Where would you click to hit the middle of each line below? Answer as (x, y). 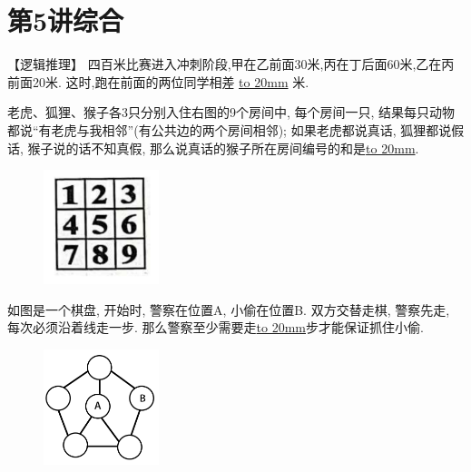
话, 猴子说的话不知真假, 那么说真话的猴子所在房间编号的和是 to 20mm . (213, 147)
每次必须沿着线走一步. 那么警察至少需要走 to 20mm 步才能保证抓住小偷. (216, 327)
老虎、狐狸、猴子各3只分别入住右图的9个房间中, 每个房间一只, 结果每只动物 (231, 112)
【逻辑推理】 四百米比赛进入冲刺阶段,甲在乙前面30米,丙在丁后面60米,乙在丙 (231, 64)
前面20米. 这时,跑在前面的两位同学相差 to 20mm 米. (158, 81)
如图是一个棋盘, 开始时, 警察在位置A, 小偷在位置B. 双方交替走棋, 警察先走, (229, 309)
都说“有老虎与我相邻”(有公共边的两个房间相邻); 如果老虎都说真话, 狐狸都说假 (236, 129)
